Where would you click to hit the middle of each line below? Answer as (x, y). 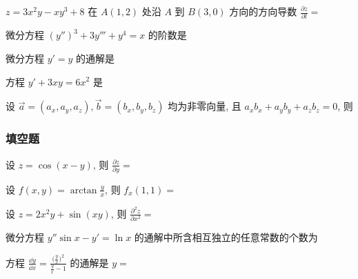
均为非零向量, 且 (205, 106)
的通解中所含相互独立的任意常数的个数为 (226, 237)
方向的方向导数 (263, 11)
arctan (83, 190)
